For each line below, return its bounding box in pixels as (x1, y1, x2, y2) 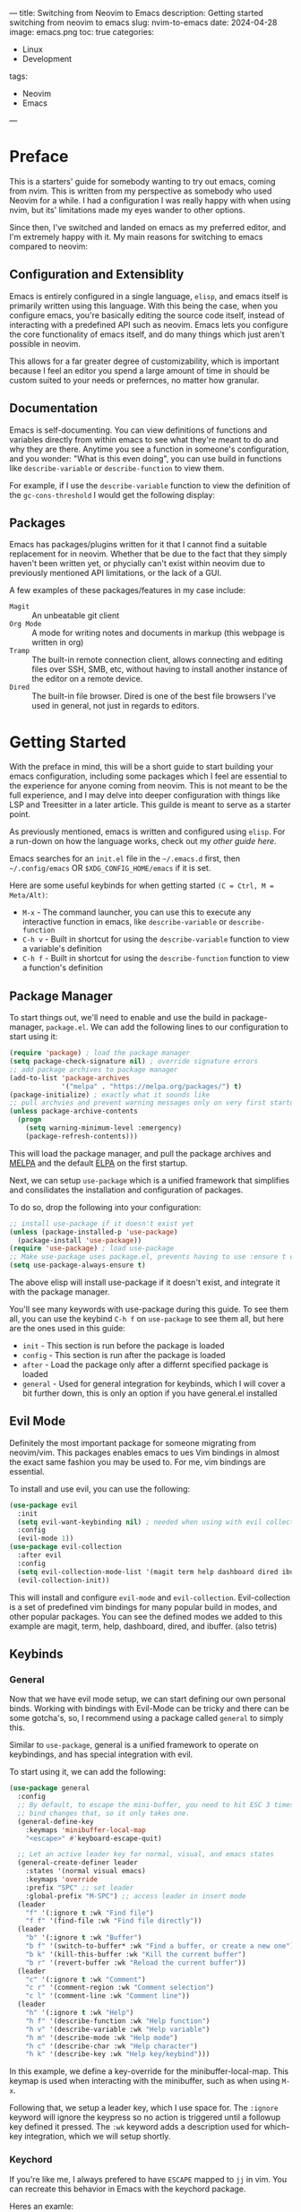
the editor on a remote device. (31, 674, 143, 684)
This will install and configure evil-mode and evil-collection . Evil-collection (9, 1592, 291, 1603)
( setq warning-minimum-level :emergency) (25, 1123, 182, 1132)
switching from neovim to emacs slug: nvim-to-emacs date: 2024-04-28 (9, 17, 278, 28)
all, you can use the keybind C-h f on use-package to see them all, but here (9, 1313, 284, 1324)
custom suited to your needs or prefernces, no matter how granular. (9, 374, 260, 385)
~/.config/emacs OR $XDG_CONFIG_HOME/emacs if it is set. (9, 863, 211, 874)
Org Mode (9, 620, 42, 629)
